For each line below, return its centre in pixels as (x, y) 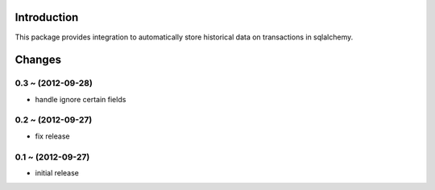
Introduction (47, 17)
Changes (38, 60)
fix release (52, 136)
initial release (57, 172)
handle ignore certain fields (81, 99)
